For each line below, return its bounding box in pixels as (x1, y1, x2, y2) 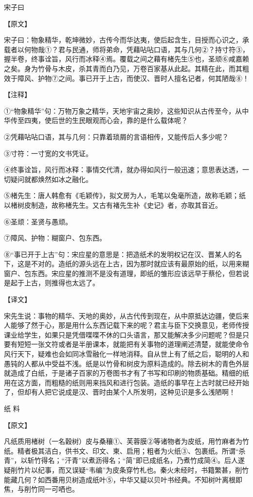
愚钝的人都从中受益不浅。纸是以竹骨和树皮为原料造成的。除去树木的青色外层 (4, 358, 249, 368)
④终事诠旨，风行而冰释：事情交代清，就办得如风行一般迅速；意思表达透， (4, 164, 242, 175)
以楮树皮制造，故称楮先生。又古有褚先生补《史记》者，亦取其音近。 (4, 199, 222, 210)
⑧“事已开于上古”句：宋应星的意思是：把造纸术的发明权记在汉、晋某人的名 (4, 249, 242, 259)
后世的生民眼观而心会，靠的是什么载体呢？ (51, 115, 188, 125)
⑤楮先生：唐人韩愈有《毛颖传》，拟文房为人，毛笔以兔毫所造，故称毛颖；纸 (4, 190, 246, 200)
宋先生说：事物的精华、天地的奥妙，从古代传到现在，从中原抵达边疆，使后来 (4, 310, 249, 320)
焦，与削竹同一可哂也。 (4, 484, 79, 494)
